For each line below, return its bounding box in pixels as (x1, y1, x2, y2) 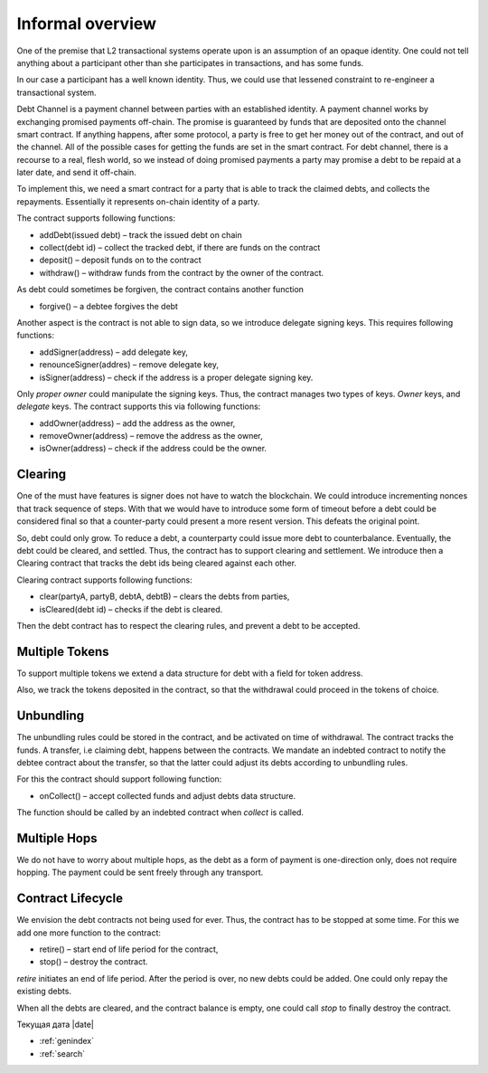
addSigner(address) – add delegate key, (39, 347, 189, 357)
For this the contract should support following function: (16, 774, 222, 784)
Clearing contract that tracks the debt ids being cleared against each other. (16, 557, 297, 569)
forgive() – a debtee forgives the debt (39, 300, 178, 311)
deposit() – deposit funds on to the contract (39, 254, 202, 266)
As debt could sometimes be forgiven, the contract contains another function (16, 284, 305, 295)
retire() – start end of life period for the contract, (39, 944, 219, 954)
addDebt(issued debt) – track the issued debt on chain (39, 229, 243, 240)
